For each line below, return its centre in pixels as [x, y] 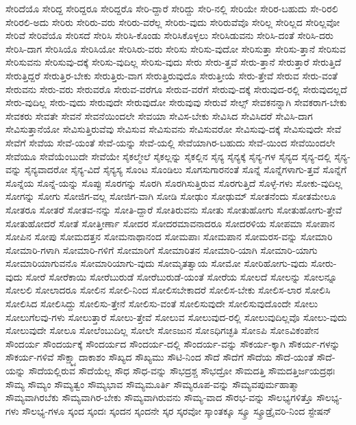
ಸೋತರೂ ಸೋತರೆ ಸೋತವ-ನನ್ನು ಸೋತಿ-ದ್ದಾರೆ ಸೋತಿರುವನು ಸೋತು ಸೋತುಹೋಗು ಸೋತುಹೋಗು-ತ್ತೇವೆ [174, 209]
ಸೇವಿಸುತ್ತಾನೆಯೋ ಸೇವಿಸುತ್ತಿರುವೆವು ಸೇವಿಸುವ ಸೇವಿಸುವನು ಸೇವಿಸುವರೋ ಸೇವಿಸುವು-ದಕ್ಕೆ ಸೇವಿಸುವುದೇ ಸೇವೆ [174, 129]
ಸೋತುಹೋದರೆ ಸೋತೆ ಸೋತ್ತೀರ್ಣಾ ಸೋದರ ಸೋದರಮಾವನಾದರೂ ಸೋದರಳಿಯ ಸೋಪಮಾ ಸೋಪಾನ [170, 223]
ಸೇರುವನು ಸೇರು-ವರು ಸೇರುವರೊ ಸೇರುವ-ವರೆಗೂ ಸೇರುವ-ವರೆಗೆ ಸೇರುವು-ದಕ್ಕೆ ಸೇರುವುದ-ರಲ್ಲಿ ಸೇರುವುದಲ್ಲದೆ [176, 89]
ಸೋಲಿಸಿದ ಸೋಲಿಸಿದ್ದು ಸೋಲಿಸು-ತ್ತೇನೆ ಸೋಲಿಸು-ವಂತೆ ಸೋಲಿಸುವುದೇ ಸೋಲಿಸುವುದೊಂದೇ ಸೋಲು [162, 304]
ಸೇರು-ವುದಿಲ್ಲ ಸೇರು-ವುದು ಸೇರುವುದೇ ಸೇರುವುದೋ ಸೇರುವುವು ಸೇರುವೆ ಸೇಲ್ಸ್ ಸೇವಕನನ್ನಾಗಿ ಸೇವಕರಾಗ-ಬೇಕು [176, 102]
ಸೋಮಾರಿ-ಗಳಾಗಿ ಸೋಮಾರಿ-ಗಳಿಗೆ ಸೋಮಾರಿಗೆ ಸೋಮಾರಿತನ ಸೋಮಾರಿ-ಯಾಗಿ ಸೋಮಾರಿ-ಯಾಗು [162, 249]
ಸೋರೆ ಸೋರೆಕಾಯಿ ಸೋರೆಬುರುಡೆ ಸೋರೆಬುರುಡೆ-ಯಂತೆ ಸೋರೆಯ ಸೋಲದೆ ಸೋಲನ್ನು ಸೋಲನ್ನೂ [181, 276]
